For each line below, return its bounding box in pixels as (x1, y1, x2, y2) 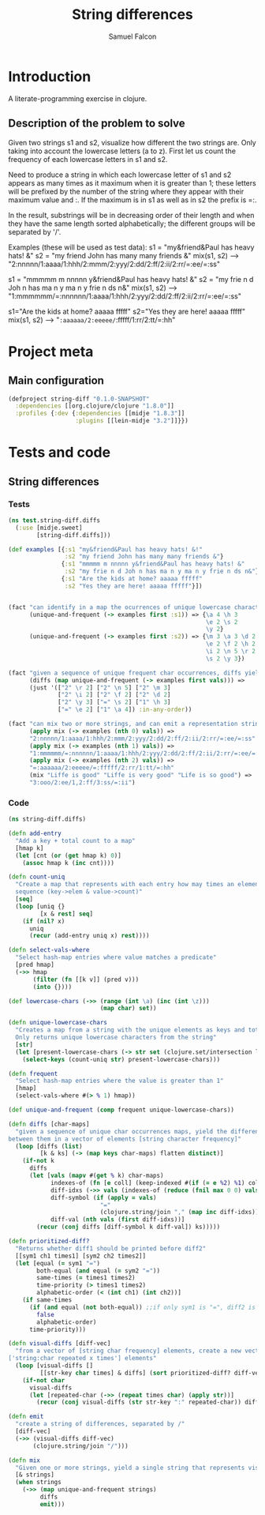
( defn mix (8, 1456, 41, 1464)
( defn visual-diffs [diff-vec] (8, 1340, 111, 1348)
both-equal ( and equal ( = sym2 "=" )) (36, 1266, 160, 1275)
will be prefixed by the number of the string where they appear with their (8, 186, 244, 196)
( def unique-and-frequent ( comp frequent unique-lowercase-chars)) (8, 1106, 235, 1115)
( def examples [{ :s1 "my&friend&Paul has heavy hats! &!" (8, 545, 203, 554)
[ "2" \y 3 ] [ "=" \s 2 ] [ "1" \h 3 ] (58, 698, 171, 706)
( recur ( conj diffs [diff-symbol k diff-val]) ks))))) (36, 1223, 221, 1231)
